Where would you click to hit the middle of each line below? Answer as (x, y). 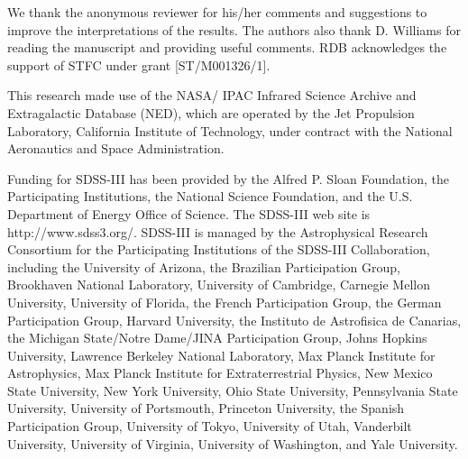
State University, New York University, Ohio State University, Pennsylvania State (233, 390)
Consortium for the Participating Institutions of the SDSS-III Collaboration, (219, 249)
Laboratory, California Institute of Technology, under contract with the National (230, 130)
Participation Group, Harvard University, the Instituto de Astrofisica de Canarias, (234, 320)
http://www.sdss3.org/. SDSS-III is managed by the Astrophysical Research (218, 231)
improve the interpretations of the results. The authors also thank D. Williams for (234, 29)
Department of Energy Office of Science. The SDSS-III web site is (189, 213)
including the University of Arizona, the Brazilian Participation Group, (204, 266)
